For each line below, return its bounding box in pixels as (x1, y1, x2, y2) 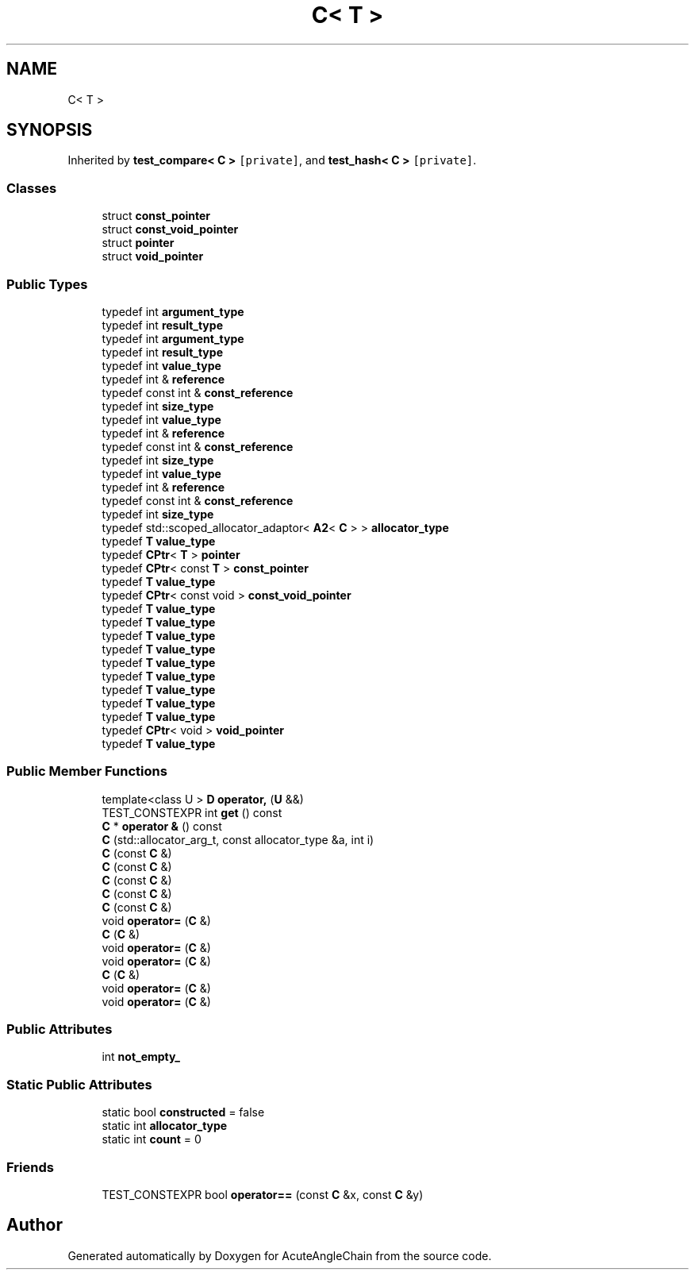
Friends (6, 1158, 54, 1175)
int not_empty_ (102, 1050, 181, 1064)
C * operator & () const (102, 819, 222, 833)
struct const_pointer (102, 209, 211, 223)
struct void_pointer (102, 249, 204, 264)
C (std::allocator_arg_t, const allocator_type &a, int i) (102, 832, 374, 846)
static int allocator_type (102, 1119, 228, 1133)
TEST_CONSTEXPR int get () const (102, 805, 282, 819)
